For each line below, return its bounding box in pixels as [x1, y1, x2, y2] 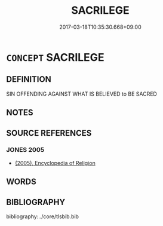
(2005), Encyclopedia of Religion [14, 159, 96, 166]
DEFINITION [6, 74, 52, 84]
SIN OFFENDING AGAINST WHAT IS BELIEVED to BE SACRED [6, 90, 157, 97]
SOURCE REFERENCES [6, 128, 92, 138]
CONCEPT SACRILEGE [6, 50, 104, 64]
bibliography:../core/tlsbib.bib [6, 213, 79, 220]
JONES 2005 [6, 146, 45, 154]
